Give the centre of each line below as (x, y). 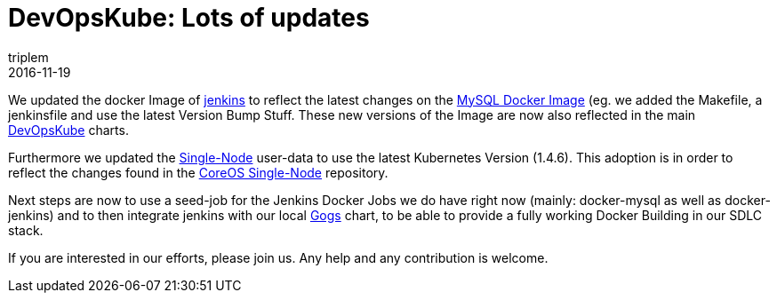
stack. (26, 230)
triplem (28, 57)
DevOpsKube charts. (68, 130)
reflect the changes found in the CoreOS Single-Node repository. (198, 172)
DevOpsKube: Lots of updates (189, 18)
